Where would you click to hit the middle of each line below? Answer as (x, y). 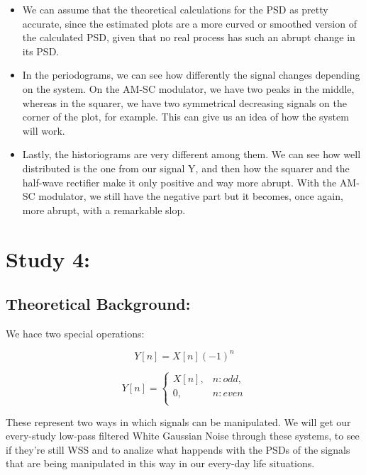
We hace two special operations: (75, 333)
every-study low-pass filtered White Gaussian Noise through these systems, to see (183, 436)
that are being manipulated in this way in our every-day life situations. (160, 463)
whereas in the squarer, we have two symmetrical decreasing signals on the (184, 102)
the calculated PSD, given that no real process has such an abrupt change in (189, 37)
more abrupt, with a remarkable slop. (104, 209)
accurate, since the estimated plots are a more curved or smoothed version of (189, 23)
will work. (44, 130)
